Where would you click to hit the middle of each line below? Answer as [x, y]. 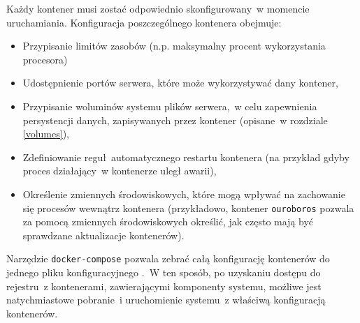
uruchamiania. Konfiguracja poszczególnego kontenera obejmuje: [144, 22]
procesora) [45, 59]
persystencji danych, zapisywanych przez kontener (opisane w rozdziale [175, 120]
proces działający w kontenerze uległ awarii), [120, 171]
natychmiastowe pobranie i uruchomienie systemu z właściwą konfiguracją [166, 300]
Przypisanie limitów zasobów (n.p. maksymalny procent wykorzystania [174, 46]
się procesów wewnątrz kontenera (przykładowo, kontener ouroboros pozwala [188, 208]
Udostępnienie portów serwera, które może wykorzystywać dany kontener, [180, 83]
